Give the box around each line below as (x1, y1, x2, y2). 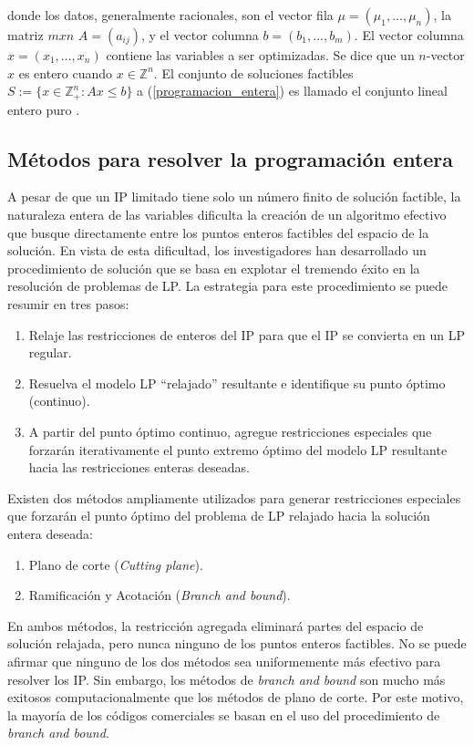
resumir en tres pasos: (7, 295, 129, 313)
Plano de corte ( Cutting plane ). (28, 554, 203, 574)
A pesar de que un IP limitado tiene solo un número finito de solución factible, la (7, 187, 461, 206)
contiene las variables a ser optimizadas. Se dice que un (106, 46, 415, 64)
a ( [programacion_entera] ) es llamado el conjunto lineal (137, 81, 448, 100)
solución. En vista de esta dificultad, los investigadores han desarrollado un (7, 241, 427, 260)
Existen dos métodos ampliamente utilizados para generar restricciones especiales (7, 488, 461, 507)
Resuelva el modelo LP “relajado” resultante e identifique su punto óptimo (28, 373, 446, 392)
